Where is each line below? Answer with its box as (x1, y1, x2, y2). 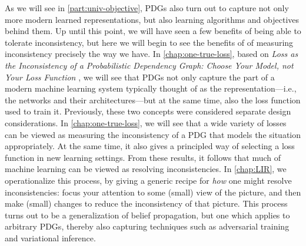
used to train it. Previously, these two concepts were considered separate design (5, 105, 291, 117)
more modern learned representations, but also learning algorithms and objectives (5, 13, 300, 25)
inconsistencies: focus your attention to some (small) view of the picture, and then (5, 186, 301, 198)
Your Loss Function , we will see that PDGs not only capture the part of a (5, 70, 275, 83)
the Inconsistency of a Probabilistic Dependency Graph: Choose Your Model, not (5, 59, 294, 71)
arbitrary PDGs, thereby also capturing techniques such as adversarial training (5, 220, 290, 232)
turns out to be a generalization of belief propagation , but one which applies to (5, 208, 290, 221)
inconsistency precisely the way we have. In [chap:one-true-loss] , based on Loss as (5, 48, 298, 60)
